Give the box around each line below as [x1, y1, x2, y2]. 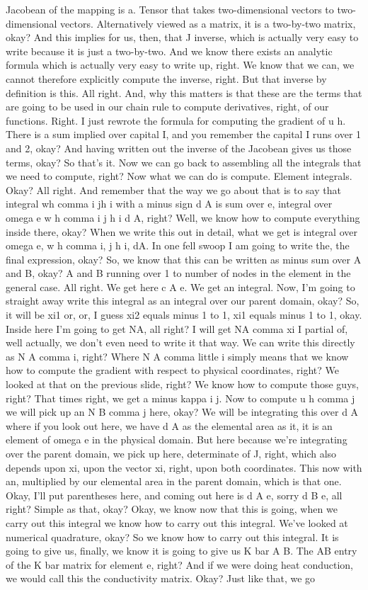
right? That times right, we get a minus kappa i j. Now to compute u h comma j [6, 390, 355, 405]
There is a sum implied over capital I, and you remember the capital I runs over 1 [6, 127, 362, 142]
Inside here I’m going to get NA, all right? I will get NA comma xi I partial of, [6, 321, 348, 336]
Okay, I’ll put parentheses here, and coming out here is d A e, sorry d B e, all [6, 487, 343, 502]
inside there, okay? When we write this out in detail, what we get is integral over [6, 224, 357, 239]
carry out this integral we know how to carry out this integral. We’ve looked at [6, 515, 348, 530]
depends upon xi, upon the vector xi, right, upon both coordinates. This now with [6, 460, 362, 475]
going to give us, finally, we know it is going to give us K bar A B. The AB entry [6, 543, 357, 558]
